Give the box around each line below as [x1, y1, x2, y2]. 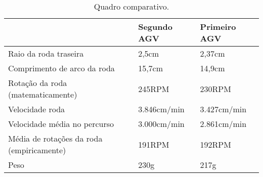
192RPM [200, 138, 231, 150]
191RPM [138, 138, 169, 150]
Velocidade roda [8, 103, 65, 115]
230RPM [200, 82, 231, 95]
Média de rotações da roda [8, 132, 103, 144]
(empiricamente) [8, 144, 66, 156]
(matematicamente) [8, 88, 77, 100]
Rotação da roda [8, 77, 67, 88]
